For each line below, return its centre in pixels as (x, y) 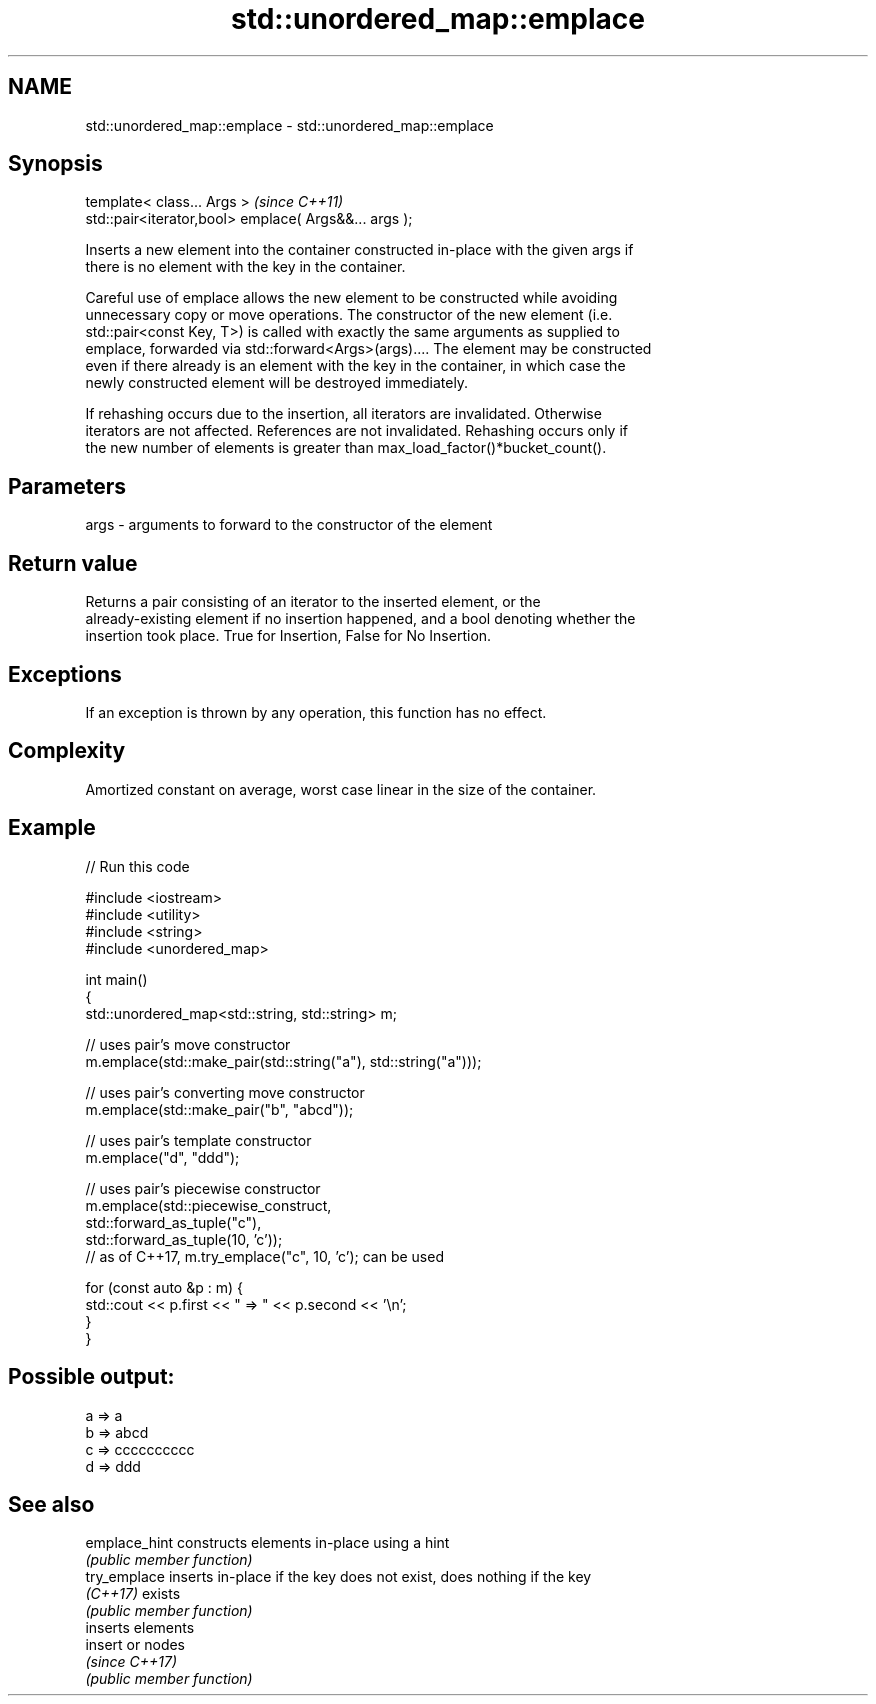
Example (52, 828)
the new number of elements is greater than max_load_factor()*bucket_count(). (346, 448)
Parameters (67, 486)
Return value (73, 563)
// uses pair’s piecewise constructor (203, 1188)
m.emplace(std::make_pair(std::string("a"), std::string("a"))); (283, 1061)
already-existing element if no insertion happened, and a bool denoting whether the (360, 619)
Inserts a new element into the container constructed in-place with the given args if (359, 250)
